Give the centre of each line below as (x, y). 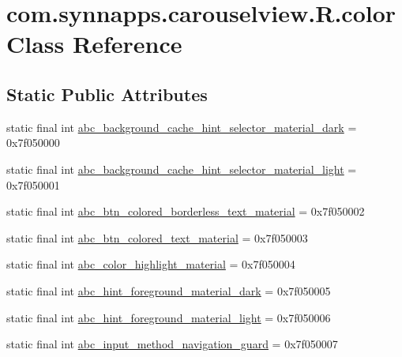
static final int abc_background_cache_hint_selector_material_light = (182, 169)
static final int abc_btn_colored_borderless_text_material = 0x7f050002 (186, 211)
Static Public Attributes (107, 94)
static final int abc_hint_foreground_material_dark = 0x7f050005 (169, 290)
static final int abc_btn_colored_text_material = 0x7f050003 (157, 237)
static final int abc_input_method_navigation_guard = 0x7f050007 (172, 344)
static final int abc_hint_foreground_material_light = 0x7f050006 (169, 317)
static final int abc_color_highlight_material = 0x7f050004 (151, 264)
